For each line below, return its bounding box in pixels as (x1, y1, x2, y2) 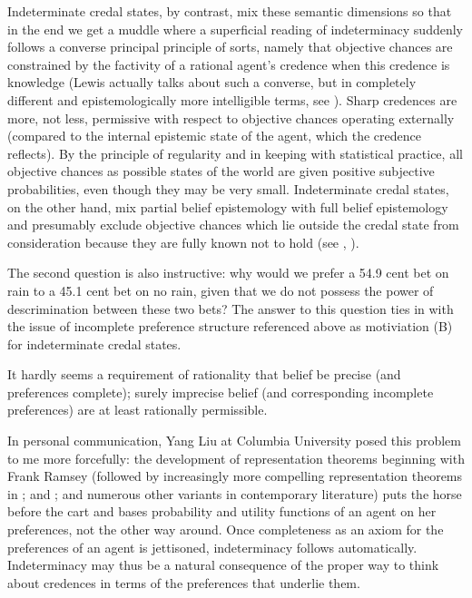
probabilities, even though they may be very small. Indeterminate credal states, (7, 179, 449, 198)
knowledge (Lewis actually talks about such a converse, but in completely (7, 73, 417, 92)
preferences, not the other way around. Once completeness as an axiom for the (7, 520, 444, 539)
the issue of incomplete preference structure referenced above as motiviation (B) (7, 317, 453, 336)
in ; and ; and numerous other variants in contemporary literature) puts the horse (7, 484, 462, 503)
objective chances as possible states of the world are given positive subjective (7, 162, 435, 181)
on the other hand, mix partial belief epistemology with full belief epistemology (7, 197, 448, 216)
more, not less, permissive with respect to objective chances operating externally (7, 108, 455, 127)
